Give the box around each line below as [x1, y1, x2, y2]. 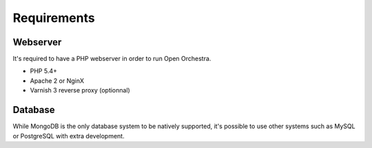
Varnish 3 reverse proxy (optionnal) [30, 86, 130, 95]
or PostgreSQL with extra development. [12, 132, 125, 140]
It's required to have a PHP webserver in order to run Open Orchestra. [12, 55, 211, 63]
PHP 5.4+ [30, 67, 58, 75]
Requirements [12, 10, 96, 25]
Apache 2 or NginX [30, 76, 85, 85]
